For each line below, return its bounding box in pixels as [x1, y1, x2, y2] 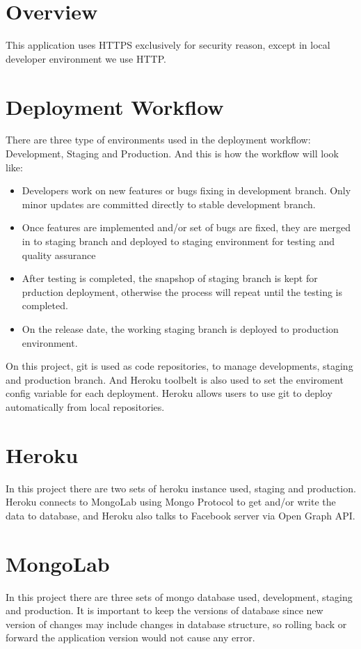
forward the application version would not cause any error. [6, 630, 255, 645]
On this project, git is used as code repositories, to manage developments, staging [6, 359, 353, 373]
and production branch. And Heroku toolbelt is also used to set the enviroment [6, 372, 344, 386]
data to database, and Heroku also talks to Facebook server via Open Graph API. [6, 508, 355, 522]
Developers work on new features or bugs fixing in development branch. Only [22, 183, 351, 198]
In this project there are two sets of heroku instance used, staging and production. [6, 480, 356, 495]
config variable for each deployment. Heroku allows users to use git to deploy [6, 386, 332, 400]
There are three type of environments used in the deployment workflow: [6, 132, 311, 147]
